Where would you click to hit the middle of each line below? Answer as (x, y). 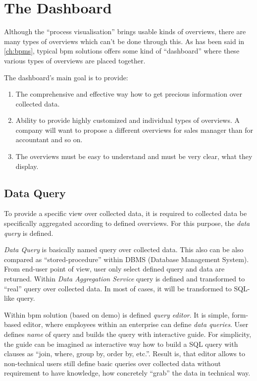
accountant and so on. (49, 139)
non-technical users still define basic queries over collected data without (112, 363)
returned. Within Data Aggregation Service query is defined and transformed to (125, 279)
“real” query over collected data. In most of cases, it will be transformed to (118, 288)
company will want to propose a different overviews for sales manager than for (134, 130)
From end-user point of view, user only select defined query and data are (114, 269)
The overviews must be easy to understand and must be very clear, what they (134, 156)
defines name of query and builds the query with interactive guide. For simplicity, (128, 334)
